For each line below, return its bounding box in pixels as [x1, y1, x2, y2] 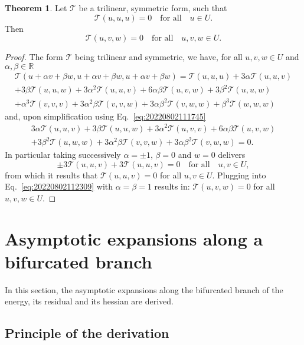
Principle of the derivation [5, 324, 169, 342]
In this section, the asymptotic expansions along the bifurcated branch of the [5, 283, 283, 296]
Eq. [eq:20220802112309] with [5, 180, 113, 193]
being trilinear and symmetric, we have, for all [74, 51, 243, 63]
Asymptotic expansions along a [5, 226, 263, 250]
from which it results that [5, 168, 98, 181]
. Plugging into [212, 168, 266, 181]
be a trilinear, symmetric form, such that [79, 2, 227, 14]
